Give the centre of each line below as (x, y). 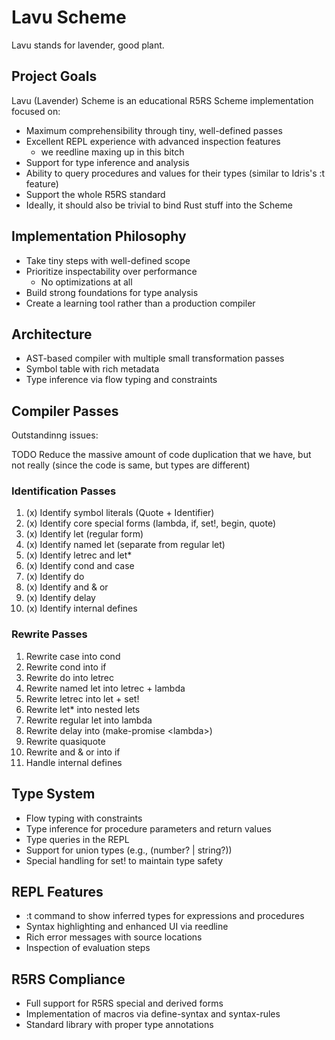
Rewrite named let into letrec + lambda (105, 688)
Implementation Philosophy (99, 236)
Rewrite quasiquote (65, 741)
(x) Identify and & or (67, 587)
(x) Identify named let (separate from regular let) (125, 545)
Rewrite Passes (49, 634)
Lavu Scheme (69, 17)
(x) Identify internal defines (81, 608)
